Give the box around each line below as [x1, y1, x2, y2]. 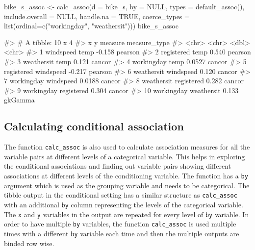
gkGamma [4, 95, 35, 105]
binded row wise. [4, 238, 54, 248]
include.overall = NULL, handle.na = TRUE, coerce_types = [4, 11, 190, 21]
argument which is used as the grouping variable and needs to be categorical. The [4, 180, 250, 190]
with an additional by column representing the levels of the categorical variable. [4, 199, 243, 209]
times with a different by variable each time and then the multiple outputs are [4, 228, 239, 238]
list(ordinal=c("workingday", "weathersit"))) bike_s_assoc [4, 21, 178, 31]
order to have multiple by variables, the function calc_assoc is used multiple [4, 219, 236, 229]
